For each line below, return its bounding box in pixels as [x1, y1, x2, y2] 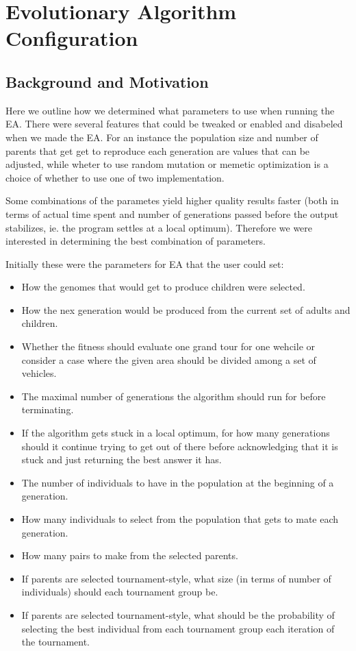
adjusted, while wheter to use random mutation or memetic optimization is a [5, 157, 329, 171]
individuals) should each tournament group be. [21, 585, 218, 599]
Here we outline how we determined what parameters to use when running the [5, 103, 335, 117]
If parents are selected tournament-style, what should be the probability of [21, 607, 335, 622]
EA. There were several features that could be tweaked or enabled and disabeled [5, 116, 343, 131]
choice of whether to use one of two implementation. [5, 170, 225, 184]
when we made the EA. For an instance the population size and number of [5, 130, 318, 144]
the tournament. [21, 635, 90, 649]
